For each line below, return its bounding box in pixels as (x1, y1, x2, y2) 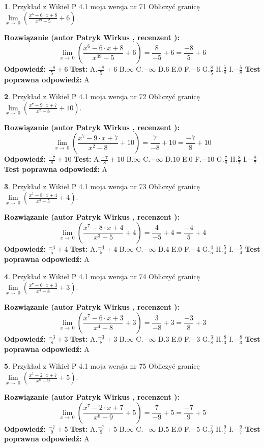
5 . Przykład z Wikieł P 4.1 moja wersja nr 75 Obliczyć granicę (4, 361, 200, 371)
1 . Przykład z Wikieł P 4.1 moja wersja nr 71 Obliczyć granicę (4, 1, 200, 11)
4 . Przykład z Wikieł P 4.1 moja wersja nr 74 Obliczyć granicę (4, 271, 200, 281)
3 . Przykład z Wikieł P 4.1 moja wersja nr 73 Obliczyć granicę (4, 181, 200, 191)
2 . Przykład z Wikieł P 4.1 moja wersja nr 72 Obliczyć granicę (4, 91, 200, 102)
